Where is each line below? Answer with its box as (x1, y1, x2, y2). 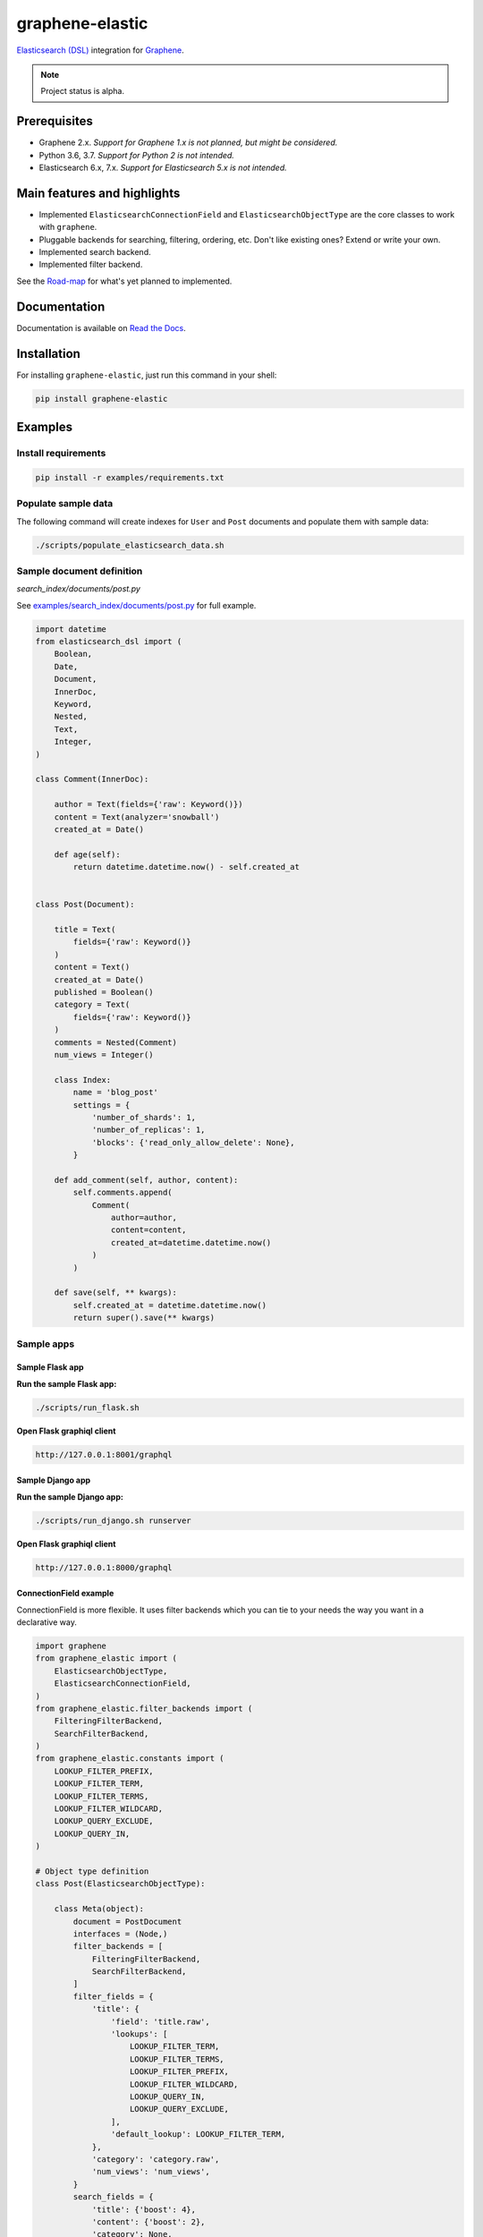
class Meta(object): (54, 1904, 145, 1914)
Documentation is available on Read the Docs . (16, 322, 187, 333)
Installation (16, 345, 80, 361)
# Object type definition (35, 1866, 149, 1876)
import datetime (35, 624, 107, 634)
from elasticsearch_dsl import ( (35, 636, 182, 647)
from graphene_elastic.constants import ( (35, 1754, 225, 1764)
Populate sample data (16, 498, 114, 510)
